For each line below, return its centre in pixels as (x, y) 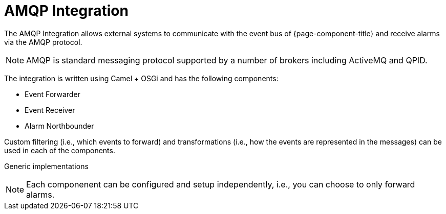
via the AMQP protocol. (43, 42)
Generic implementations (46, 166)
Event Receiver (50, 110)
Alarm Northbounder (59, 126)
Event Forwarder (52, 94)
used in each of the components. (60, 150)
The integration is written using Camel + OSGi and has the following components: (141, 78)
